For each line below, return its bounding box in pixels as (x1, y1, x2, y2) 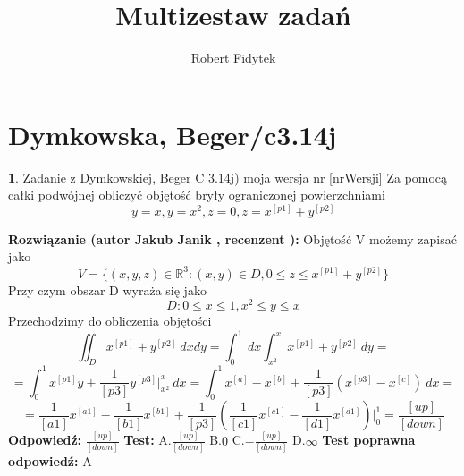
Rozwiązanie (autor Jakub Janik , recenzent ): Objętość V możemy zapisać (8, 229, 457, 248)
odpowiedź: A (8, 452, 92, 471)
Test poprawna (322, 430, 416, 449)
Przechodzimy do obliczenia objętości (8, 311, 212, 330)
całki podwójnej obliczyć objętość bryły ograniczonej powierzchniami (8, 185, 385, 204)
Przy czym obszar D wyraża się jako (8, 280, 207, 299)
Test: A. (123, 430, 172, 449)
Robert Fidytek (190, 48, 276, 67)
